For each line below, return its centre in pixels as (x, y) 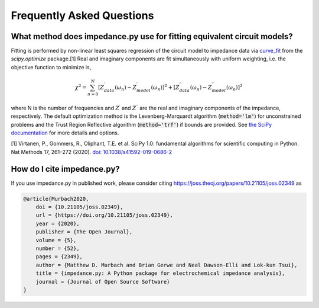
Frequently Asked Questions (82, 15)
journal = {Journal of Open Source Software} (103, 282)
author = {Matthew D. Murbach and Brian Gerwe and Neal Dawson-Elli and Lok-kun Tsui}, (167, 265)
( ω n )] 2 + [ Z (165, 87)
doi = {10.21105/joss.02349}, (79, 207)
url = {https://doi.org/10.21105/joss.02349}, (105, 215)
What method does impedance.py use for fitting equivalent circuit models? (152, 36)
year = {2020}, (58, 223)
